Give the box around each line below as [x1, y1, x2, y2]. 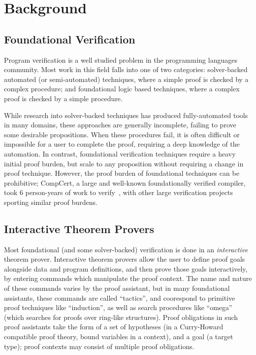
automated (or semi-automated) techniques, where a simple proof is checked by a [4, 74, 249, 84]
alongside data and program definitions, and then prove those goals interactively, [4, 263, 248, 274]
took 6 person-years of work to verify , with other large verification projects [4, 187, 233, 197]
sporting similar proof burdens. [4, 197, 97, 207]
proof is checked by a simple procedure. [4, 93, 123, 103]
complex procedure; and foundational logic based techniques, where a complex [4, 83, 240, 94]
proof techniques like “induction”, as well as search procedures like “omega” [4, 302, 232, 313]
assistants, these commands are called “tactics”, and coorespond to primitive [4, 292, 235, 303]
